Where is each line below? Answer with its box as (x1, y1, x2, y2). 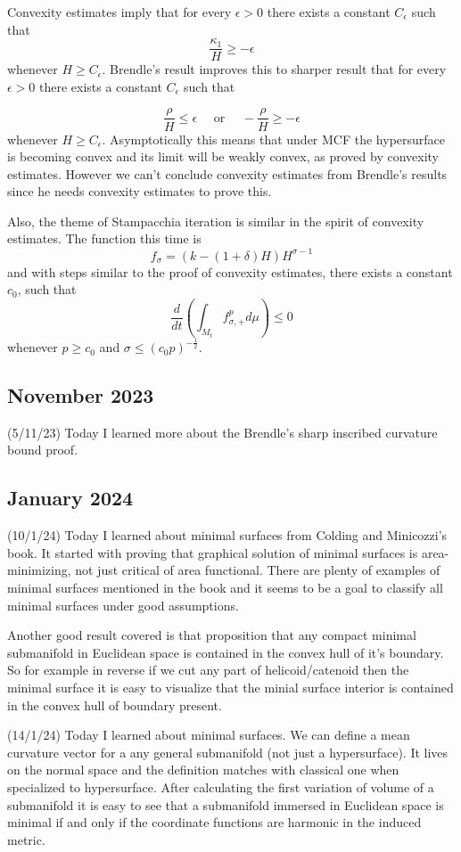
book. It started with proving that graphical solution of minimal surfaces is (7, 543, 418, 561)
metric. (7, 830, 45, 848)
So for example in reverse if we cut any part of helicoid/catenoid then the (7, 660, 409, 679)
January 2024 (7, 484, 134, 512)
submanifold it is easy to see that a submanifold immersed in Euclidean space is (7, 795, 444, 814)
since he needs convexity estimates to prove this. (7, 182, 272, 201)
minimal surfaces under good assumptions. (7, 595, 239, 614)
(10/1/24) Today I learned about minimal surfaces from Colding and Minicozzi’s (7, 526, 448, 545)
